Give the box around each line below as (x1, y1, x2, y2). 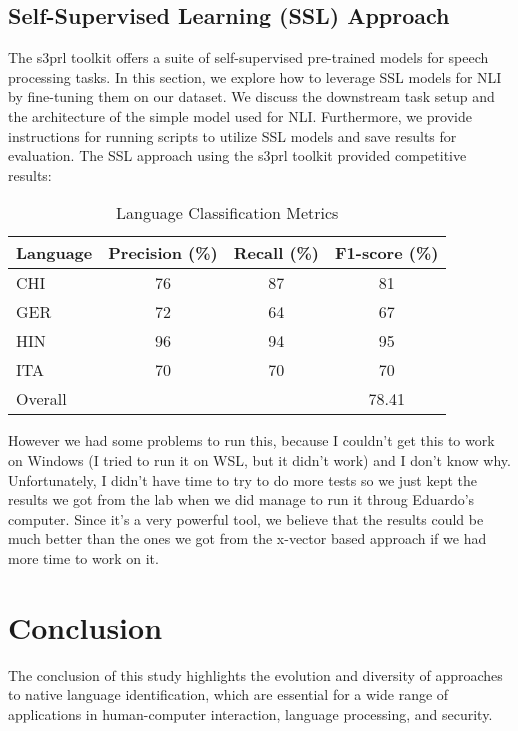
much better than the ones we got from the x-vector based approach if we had (8, 528, 487, 549)
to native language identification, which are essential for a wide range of (8, 684, 449, 705)
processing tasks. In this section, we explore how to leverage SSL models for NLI (8, 66, 502, 87)
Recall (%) (233, 241, 320, 265)
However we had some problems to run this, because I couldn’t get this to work (8, 430, 495, 451)
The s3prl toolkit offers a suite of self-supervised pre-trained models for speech (8, 47, 489, 68)
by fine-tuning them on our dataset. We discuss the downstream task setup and (8, 86, 495, 107)
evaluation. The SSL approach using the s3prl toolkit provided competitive (8, 145, 467, 166)
